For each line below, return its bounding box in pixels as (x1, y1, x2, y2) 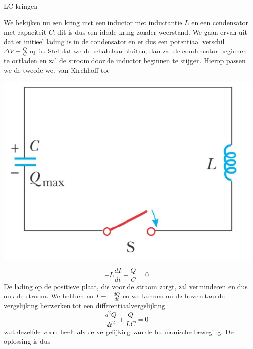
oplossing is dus (4, 336, 51, 346)
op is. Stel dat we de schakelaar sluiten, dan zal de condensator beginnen (29, 46, 247, 56)
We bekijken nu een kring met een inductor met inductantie (4, 17, 182, 27)
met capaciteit (4, 27, 47, 37)
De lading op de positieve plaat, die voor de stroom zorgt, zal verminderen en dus (4, 281, 248, 291)
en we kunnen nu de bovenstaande (122, 291, 225, 301)
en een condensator (191, 17, 249, 27)
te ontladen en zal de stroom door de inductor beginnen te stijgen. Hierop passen (4, 55, 246, 66)
